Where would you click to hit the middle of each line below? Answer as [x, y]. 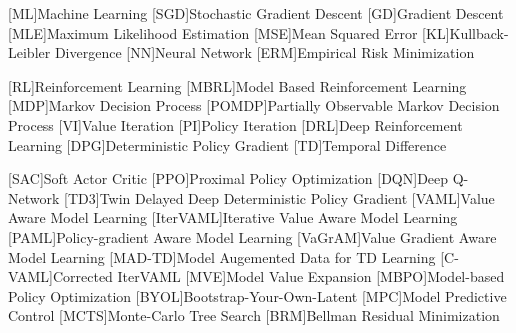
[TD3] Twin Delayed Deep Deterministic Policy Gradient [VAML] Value [279, 197]
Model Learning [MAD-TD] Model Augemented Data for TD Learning [222, 256]
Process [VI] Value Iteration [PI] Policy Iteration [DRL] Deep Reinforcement [235, 124]
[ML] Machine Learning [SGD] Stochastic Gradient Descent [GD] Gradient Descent [256, 13]
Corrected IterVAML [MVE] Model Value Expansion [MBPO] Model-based [278, 276]
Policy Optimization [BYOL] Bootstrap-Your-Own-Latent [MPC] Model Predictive [257, 295]
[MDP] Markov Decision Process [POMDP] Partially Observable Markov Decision [254, 105]
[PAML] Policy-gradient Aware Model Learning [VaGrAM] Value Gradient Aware [252, 236]
